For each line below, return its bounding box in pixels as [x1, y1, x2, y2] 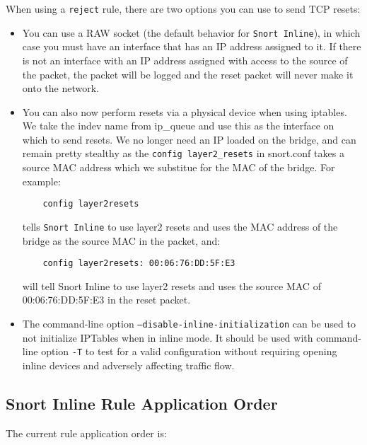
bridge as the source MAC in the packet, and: [22, 233, 221, 248]
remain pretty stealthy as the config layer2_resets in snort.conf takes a [22, 146, 344, 161]
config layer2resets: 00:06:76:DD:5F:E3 [42, 258, 235, 269]
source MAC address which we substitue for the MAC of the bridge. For [22, 160, 335, 175]
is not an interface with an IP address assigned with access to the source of [22, 52, 348, 67]
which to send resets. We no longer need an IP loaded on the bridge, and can [22, 132, 356, 146]
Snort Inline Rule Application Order [6, 392, 278, 414]
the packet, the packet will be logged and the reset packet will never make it [22, 67, 354, 81]
